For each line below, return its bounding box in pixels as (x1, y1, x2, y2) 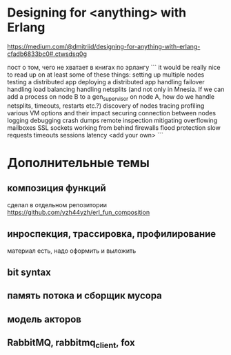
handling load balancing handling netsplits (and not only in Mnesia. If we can (7, 85, 225, 93)
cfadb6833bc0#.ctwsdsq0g (7, 50, 88, 58)
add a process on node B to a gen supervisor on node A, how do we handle (7, 92, 215, 102)
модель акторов (7, 313, 81, 325)
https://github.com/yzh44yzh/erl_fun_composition (7, 208, 150, 216)
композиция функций (7, 182, 107, 194)
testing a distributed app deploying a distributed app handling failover (7, 77, 205, 86)
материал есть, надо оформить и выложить (7, 247, 137, 255)
